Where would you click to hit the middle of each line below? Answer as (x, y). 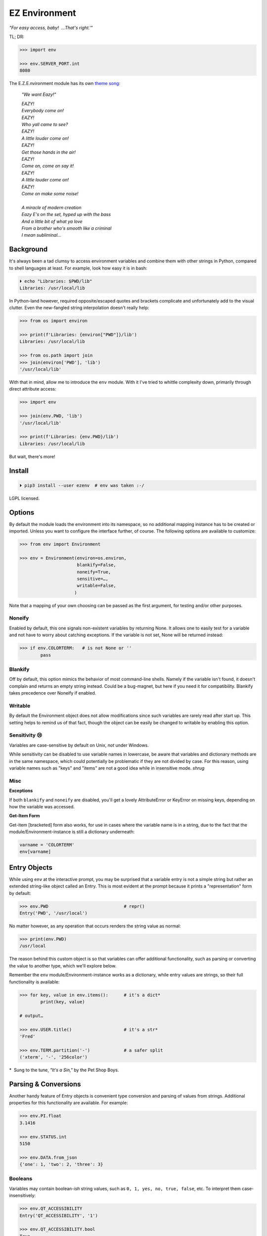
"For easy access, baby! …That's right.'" (51, 28)
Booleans (21, 1179)
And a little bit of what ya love (52, 221)
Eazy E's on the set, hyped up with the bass (66, 215)
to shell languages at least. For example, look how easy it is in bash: (78, 268)
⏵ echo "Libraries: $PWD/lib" (56, 281)
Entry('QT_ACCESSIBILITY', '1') (59, 1215)
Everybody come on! (43, 111)
